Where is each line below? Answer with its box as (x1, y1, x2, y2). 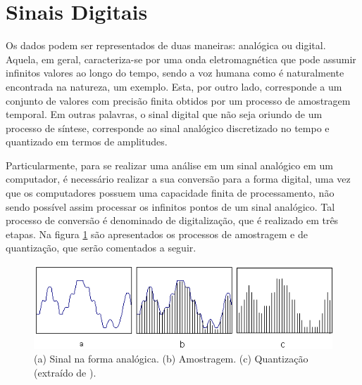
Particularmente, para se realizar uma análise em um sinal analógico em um (6, 157, 333, 172)
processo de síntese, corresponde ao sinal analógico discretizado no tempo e (6, 120, 330, 135)
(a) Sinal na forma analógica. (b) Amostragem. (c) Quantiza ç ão (34, 351, 308, 366)
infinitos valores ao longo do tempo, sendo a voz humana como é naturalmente (6, 65, 344, 80)
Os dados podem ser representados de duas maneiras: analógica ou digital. (6, 38, 326, 53)
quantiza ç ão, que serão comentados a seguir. (6, 240, 196, 255)
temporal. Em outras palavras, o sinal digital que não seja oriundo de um (6, 107, 323, 122)
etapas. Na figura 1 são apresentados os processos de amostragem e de (6, 226, 308, 241)
